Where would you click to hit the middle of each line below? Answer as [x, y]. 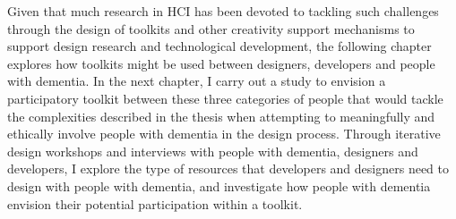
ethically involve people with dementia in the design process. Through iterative [224, 134]
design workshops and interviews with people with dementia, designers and [213, 151]
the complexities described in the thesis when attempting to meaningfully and [221, 116]
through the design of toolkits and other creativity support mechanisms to [211, 28]
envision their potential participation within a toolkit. [155, 203]
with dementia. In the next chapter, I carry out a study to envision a [197, 81]
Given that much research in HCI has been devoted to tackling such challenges [223, 11]
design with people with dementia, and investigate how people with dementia [219, 185]
